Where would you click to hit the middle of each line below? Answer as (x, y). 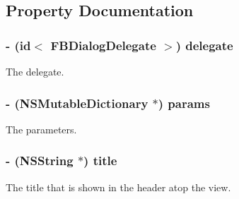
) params (184, 103)
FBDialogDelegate (103, 45)
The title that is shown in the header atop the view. (118, 187)
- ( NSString (40, 161)
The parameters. (41, 129)
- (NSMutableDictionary (77, 103)
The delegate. (35, 71)
